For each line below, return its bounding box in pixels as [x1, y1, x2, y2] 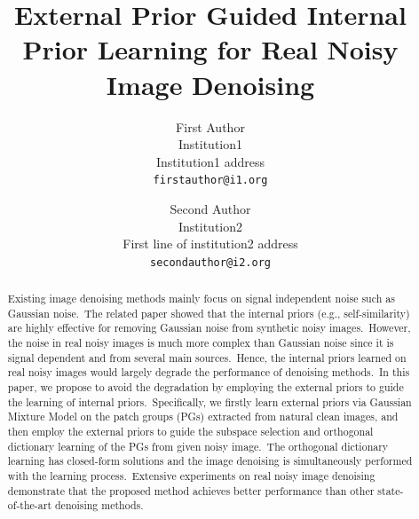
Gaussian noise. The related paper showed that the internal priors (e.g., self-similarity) [7, 305, 410, 320]
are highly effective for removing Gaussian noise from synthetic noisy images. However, [7, 320, 411, 335]
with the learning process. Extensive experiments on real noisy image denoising [7, 468, 376, 484]
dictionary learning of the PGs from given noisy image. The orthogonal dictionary [7, 438, 389, 453]
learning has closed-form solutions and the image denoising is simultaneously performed [7, 453, 413, 468]
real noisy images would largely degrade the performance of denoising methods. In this [7, 365, 410, 380]
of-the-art [7, 498, 52, 513]
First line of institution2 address [123, 234, 298, 253]
